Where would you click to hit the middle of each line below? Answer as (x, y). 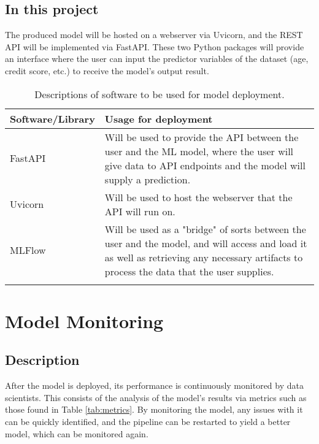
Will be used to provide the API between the (202, 137)
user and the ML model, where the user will (199, 151)
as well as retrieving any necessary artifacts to (204, 257)
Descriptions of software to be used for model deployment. (159, 94)
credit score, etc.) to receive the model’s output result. (107, 70)
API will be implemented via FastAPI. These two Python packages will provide (155, 46)
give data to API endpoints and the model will (205, 165)
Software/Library (52, 118)
